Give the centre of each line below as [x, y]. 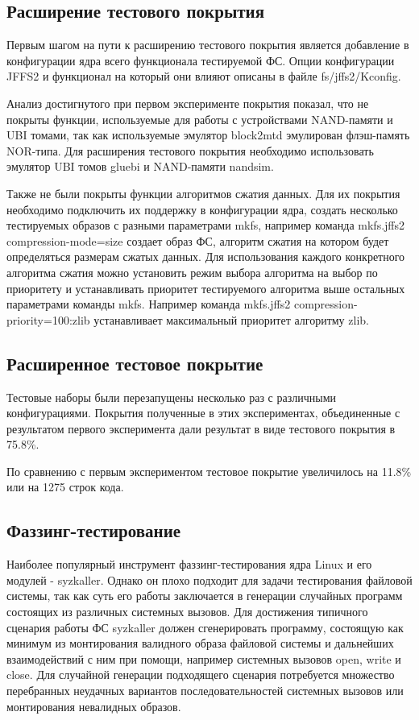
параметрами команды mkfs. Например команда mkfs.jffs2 [149, 304]
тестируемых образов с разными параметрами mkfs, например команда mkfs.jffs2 [206, 225]
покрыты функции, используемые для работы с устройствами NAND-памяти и [200, 119]
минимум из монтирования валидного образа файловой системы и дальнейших [200, 643]
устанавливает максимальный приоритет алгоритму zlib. [231, 319]
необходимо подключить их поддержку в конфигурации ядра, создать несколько [202, 209]
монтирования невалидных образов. [94, 706]
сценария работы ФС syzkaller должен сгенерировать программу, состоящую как [205, 627]
